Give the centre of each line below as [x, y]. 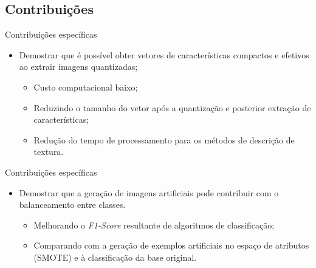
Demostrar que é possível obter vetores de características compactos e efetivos [164, 54]
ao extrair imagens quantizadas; [78, 67]
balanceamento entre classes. [72, 204]
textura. [49, 152]
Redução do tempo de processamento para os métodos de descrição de [164, 139]
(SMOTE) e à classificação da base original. [115, 257]
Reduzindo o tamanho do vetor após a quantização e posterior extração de [172, 107]
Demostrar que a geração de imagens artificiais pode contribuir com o [149, 192]
